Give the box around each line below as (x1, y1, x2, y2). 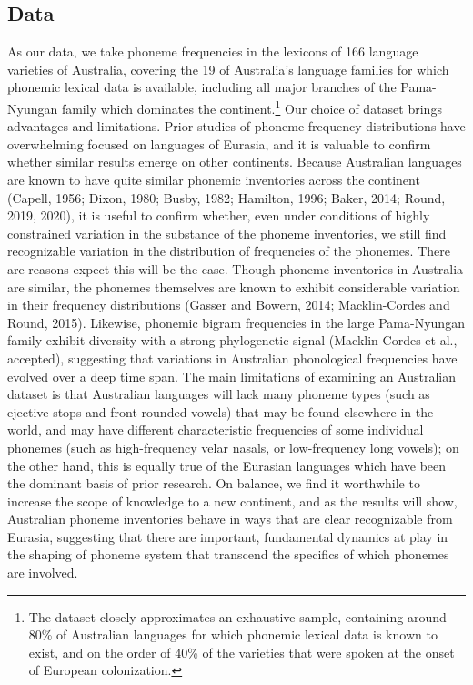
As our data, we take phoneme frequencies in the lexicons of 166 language (7, 42, 418, 61)
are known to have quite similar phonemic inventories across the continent (7, 170, 420, 189)
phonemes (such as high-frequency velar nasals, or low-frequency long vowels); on (7, 437, 459, 456)
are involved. (7, 563, 78, 582)
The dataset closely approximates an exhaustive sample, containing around (28, 607, 447, 626)
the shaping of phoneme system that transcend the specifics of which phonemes (7, 545, 449, 564)
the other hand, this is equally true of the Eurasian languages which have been (7, 455, 447, 475)
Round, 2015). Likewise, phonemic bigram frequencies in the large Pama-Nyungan (7, 312, 465, 332)
